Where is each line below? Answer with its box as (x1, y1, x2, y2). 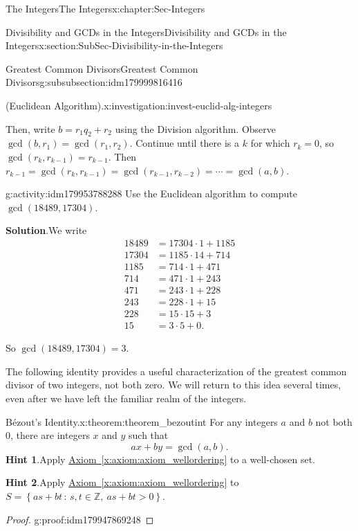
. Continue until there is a (129, 136, 240, 150)
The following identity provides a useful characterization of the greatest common (6, 363, 347, 378)
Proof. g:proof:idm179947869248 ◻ (6, 512, 154, 526)
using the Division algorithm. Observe (115, 121, 276, 136)
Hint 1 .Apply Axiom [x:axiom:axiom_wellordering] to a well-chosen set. (6, 451, 315, 466)
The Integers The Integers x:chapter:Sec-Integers (6, 1, 205, 15)
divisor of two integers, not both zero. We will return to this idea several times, (6, 377, 341, 392)
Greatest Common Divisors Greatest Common (6, 61, 198, 75)
